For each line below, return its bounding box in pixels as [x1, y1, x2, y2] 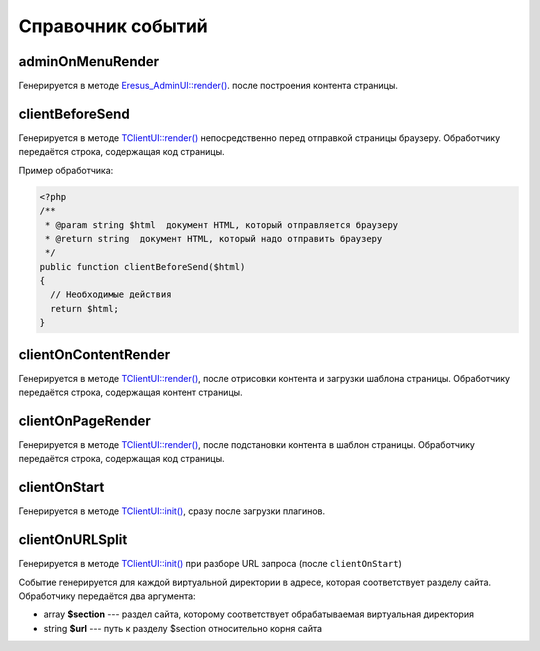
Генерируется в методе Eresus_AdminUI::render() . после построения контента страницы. [18, 80, 399, 92]
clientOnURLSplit [18, 531, 128, 549]
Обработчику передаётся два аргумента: [18, 590, 196, 602]
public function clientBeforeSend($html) [39, 261, 246, 272]
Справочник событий [18, 15, 209, 37]
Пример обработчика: [18, 164, 114, 176]
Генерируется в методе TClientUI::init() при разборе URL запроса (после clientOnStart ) [18, 558, 402, 570]
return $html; [50, 303, 120, 314]
